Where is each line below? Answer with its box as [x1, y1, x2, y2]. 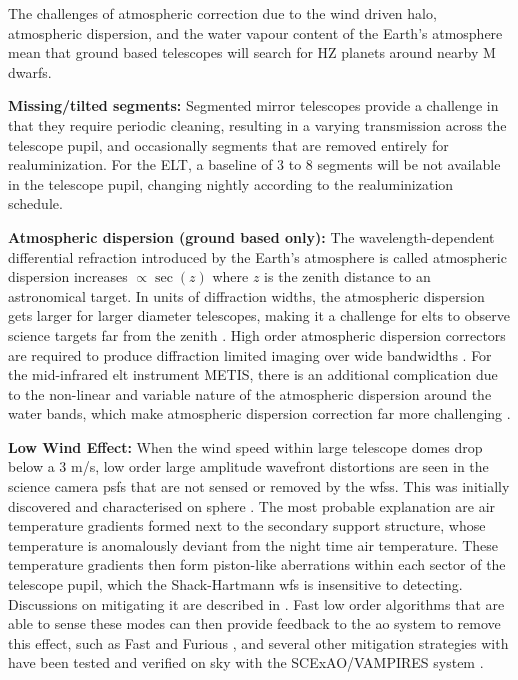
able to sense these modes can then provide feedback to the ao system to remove [8, 613, 501, 634]
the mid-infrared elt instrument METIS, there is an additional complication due [8, 364, 498, 385]
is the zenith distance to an [264, 266, 431, 287]
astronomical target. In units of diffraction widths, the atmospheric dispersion [8, 285, 485, 306]
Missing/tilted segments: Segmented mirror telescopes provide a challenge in [8, 95, 499, 116]
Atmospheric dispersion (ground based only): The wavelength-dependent [8, 226, 495, 247]
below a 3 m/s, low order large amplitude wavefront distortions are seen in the [8, 456, 489, 477]
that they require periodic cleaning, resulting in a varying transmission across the [8, 114, 507, 135]
